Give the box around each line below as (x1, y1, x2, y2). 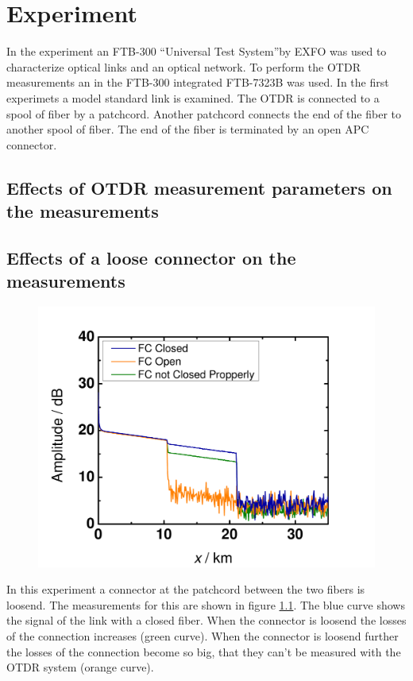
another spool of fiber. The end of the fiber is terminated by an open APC (6, 121, 369, 137)
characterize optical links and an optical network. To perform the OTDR (6, 58, 361, 75)
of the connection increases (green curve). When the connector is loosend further (6, 627, 399, 644)
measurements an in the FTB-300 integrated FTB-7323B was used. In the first (6, 74, 389, 91)
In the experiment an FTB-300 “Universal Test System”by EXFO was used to (6, 43, 387, 60)
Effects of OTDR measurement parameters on (6, 175, 392, 199)
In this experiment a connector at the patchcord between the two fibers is (6, 581, 365, 598)
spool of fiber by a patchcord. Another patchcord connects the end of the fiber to (6, 105, 401, 122)
